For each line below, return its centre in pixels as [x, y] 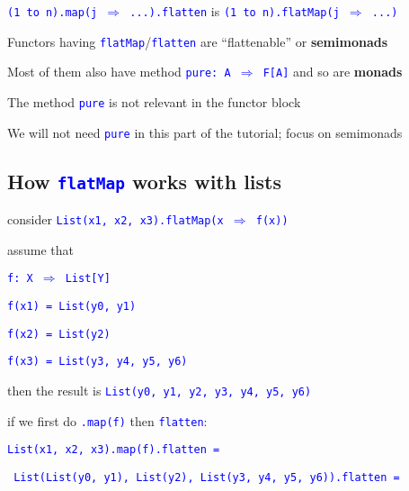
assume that [41, 249]
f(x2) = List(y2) [59, 334]
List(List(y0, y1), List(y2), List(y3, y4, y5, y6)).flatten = [207, 477]
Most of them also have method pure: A [119, 72]
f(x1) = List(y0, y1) [72, 306]
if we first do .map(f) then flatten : [107, 420]
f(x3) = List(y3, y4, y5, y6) [98, 362]
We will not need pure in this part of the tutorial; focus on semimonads [205, 132]
